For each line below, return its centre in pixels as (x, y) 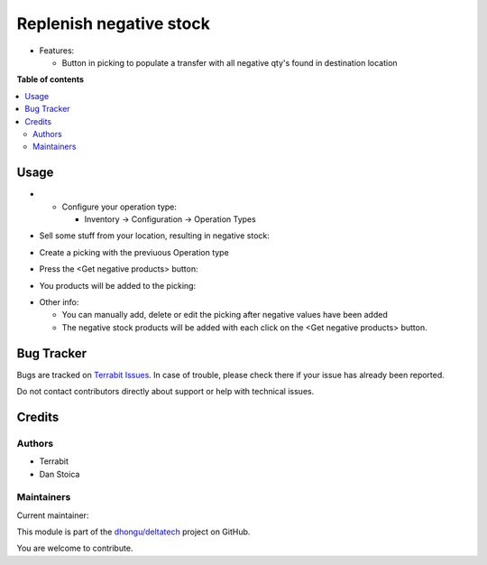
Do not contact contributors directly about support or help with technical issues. (165, 391)
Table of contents (51, 79)
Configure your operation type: (119, 207)
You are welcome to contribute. (75, 548)
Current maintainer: (53, 515)
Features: (57, 51)
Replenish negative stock (114, 23)
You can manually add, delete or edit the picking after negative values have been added (225, 315)
